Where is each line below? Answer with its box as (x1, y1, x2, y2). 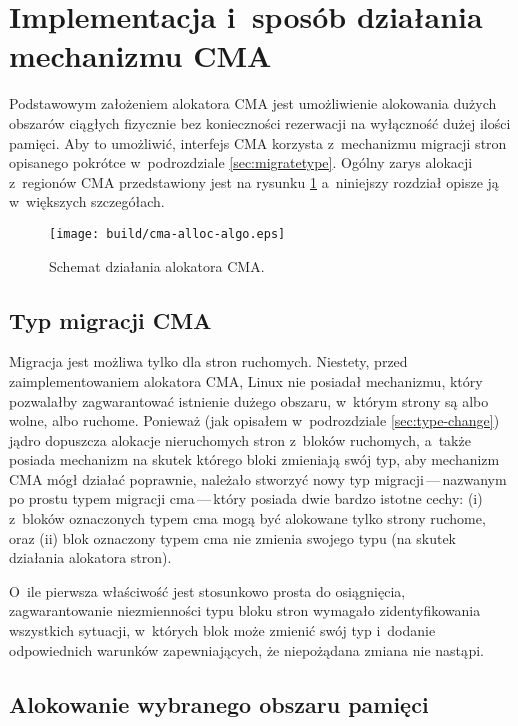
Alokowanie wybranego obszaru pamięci (9, 688, 429, 719)
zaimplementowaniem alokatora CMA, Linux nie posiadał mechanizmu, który (9, 370, 483, 391)
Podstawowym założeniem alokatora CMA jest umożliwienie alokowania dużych (9, 93, 497, 114)
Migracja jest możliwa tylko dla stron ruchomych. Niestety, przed (9, 351, 408, 372)
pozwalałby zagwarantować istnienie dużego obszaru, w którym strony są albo (9, 390, 489, 411)
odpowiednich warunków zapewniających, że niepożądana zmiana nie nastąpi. (9, 639, 484, 660)
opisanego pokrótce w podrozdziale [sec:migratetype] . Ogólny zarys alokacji (9, 152, 473, 173)
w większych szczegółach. (9, 191, 165, 212)
